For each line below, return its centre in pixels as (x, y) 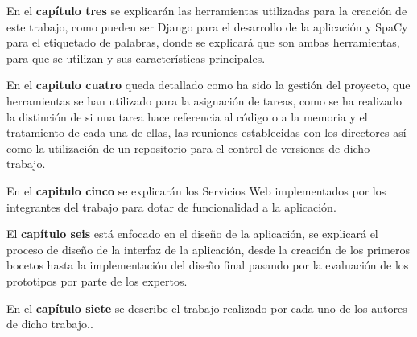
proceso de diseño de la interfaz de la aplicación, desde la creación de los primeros (208, 249)
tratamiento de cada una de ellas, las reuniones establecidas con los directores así (206, 132)
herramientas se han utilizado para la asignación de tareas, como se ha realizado (204, 100)
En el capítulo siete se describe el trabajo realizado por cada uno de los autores (207, 308)
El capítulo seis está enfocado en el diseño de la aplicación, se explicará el (192, 234)
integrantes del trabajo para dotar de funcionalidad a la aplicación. (171, 206)
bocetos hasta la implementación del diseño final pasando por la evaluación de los (208, 265)
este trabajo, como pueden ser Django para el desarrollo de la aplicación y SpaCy (207, 26)
